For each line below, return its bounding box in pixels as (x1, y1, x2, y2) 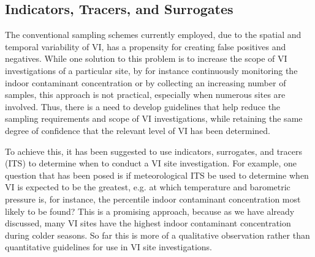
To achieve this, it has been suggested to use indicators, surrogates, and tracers (5, 144, 303, 157)
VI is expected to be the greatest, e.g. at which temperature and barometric (5, 181, 290, 193)
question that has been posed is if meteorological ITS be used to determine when (5, 168, 309, 181)
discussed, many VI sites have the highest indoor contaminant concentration (5, 217, 291, 229)
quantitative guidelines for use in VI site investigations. (5, 240, 212, 253)
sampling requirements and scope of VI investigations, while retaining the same (5, 112, 303, 125)
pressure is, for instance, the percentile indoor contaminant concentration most (5, 192, 301, 205)
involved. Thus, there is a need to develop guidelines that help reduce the (5, 100, 281, 113)
